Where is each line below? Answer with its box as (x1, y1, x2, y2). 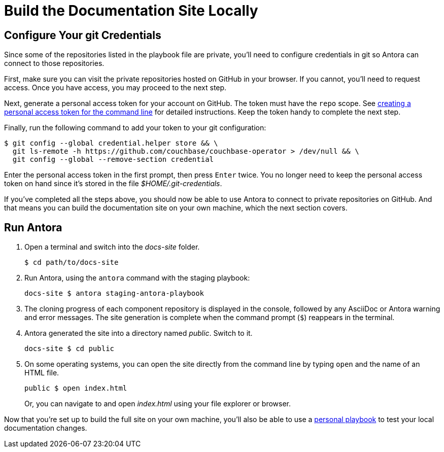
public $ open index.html (24, 384, 127, 393)
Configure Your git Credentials (4, 28, 161, 42)
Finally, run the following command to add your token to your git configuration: (4, 123, 266, 132)
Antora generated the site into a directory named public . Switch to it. (24, 329, 253, 338)
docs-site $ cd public (24, 344, 115, 353)
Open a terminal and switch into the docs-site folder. (24, 242, 200, 252)
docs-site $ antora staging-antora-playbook (24, 289, 204, 298)
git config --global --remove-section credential (12, 155, 214, 164)
